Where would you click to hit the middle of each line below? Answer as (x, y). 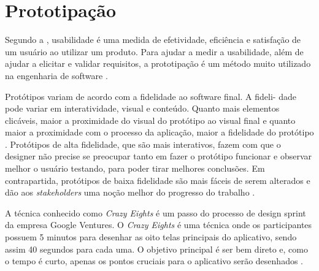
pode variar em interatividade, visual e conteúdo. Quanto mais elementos (142, 108)
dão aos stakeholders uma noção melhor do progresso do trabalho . (130, 192)
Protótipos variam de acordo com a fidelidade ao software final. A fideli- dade (151, 96)
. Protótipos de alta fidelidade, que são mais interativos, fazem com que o (143, 144)
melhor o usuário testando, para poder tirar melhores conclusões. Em (135, 168)
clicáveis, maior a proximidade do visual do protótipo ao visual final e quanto (150, 120)
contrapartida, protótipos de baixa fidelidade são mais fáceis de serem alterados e (158, 180)
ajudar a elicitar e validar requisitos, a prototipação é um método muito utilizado (158, 63)
